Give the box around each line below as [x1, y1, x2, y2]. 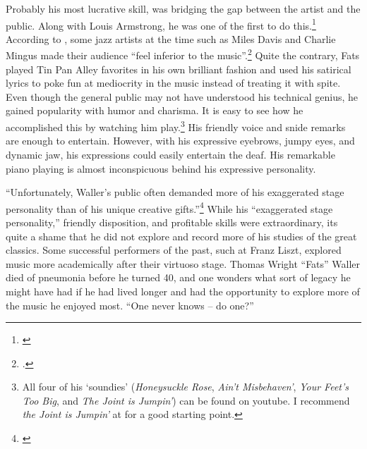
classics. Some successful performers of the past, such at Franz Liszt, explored [6, 242, 342, 257]
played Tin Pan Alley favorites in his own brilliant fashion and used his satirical [6, 61, 351, 76]
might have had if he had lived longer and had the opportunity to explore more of [6, 283, 360, 298]
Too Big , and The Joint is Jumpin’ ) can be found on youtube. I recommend [22, 393, 350, 407]
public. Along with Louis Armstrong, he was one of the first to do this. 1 [6, 16, 316, 32]
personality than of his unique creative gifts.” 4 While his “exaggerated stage [6, 199, 333, 216]
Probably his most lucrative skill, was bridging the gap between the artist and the [6, 1, 361, 16]
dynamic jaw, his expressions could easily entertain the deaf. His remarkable [6, 147, 335, 161]
